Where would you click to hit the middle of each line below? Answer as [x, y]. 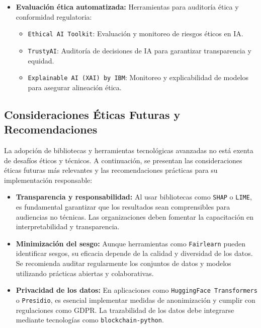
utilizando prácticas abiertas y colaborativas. [85, 273]
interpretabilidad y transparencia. [68, 226]
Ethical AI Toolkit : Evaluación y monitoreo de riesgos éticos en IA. [136, 34]
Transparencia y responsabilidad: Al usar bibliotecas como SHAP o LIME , [134, 197]
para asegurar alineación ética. [75, 87]
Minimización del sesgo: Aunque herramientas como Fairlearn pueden [130, 243]
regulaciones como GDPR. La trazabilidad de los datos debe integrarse [125, 310]
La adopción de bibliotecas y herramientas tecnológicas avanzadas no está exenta [129, 150]
